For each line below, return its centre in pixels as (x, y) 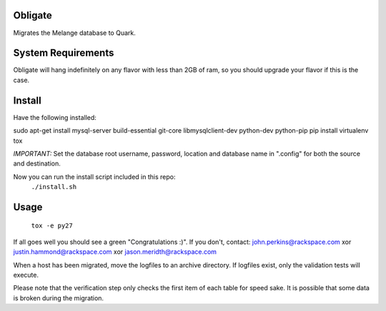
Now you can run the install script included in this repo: (94, 177)
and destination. (37, 163)
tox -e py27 (52, 226)
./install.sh (54, 187)
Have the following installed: (55, 117)
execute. (26, 275)
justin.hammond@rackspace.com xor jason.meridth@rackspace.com (115, 252)
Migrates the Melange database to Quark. (74, 33)
